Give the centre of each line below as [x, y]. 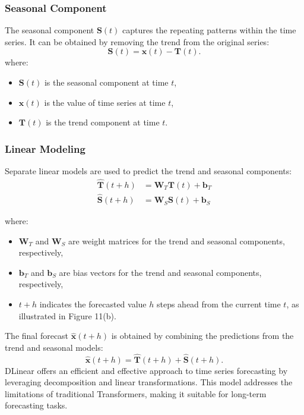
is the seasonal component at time [106, 82]
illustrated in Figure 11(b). [67, 315]
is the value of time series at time [105, 102]
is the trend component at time [103, 122]
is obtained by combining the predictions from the [202, 336]
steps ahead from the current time [218, 304]
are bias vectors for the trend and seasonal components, [160, 272]
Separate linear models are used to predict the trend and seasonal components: [148, 171]
